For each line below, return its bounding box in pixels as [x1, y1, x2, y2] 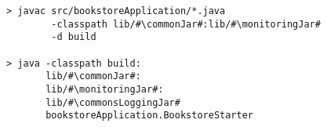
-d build [51, 31, 96, 43]
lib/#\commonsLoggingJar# [45, 96, 180, 108]
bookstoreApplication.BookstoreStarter [45, 110, 253, 122]
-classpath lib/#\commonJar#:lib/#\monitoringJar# [51, 18, 321, 30]
